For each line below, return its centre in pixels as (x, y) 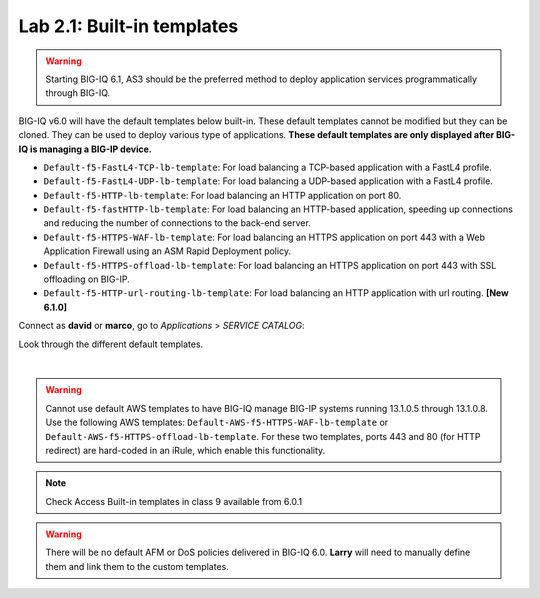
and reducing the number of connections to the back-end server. (177, 223)
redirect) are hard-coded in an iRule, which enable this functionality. (185, 450)
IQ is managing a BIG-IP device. (85, 149)
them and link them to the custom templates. (137, 566)
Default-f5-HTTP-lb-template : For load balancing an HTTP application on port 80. (222, 195)
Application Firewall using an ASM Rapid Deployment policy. (167, 251)
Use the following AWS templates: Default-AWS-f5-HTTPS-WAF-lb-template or (217, 422)
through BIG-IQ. (78, 93)
